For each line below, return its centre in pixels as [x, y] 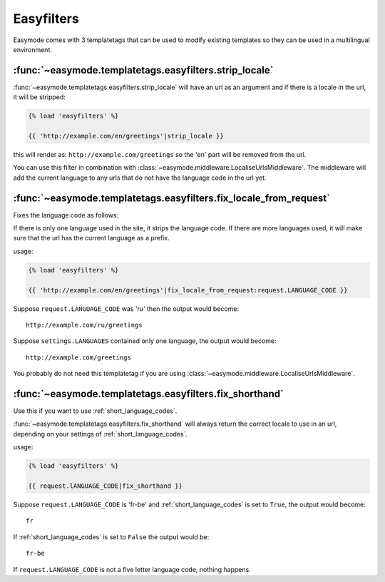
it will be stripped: [39, 97]
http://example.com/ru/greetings [84, 325]
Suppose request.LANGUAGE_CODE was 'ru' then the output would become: [126, 308]
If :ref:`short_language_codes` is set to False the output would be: [111, 537]
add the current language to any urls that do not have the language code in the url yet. [140, 178]
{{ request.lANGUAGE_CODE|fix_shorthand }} [106, 486]
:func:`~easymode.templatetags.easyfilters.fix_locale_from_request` [172, 198]
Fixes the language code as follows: [66, 215]
